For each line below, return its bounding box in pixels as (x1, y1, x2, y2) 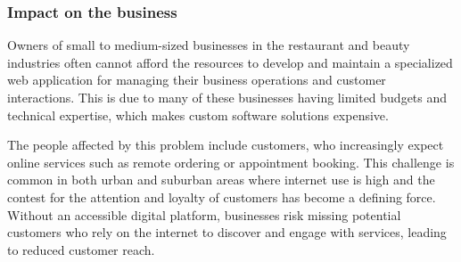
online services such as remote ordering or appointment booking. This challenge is (7, 152, 455, 171)
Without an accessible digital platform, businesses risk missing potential (7, 205, 401, 224)
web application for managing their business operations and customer (7, 70, 386, 89)
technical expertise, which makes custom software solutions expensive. (7, 105, 389, 124)
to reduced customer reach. (7, 240, 155, 258)
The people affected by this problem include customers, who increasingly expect (7, 135, 444, 154)
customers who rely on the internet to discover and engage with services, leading (7, 223, 447, 242)
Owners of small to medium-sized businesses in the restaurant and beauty (7, 36, 410, 54)
